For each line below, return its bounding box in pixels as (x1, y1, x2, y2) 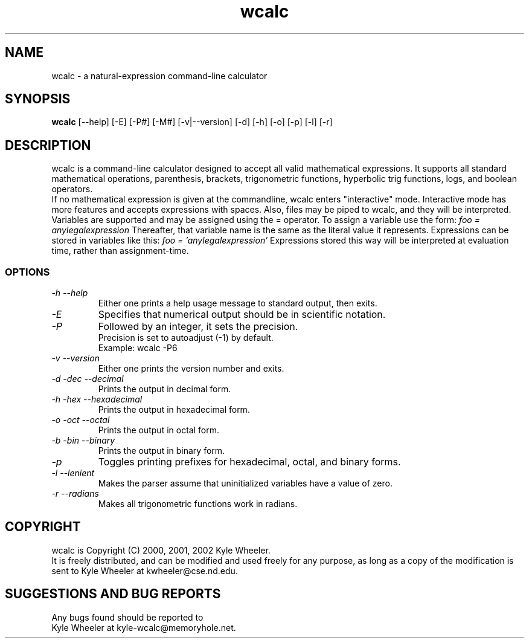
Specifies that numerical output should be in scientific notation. (98, 308, 386, 321)
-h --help (51, 288, 88, 299)
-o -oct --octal (51, 415, 110, 425)
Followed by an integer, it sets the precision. (98, 320, 298, 333)
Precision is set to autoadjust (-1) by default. (98, 332, 274, 343)
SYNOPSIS (5, 91, 71, 107)
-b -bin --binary (51, 435, 115, 446)
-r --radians (51, 488, 99, 499)
